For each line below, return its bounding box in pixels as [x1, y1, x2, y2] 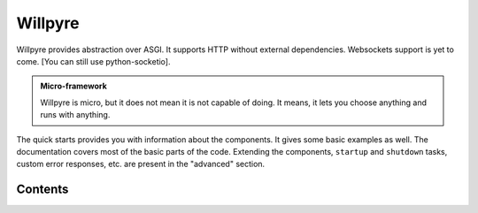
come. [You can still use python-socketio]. [16, 56, 171, 66]
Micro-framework [40, 80, 108, 92]
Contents [16, 182, 69, 197]
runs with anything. [40, 110, 111, 120]
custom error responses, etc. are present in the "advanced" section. [16, 159, 266, 170]
